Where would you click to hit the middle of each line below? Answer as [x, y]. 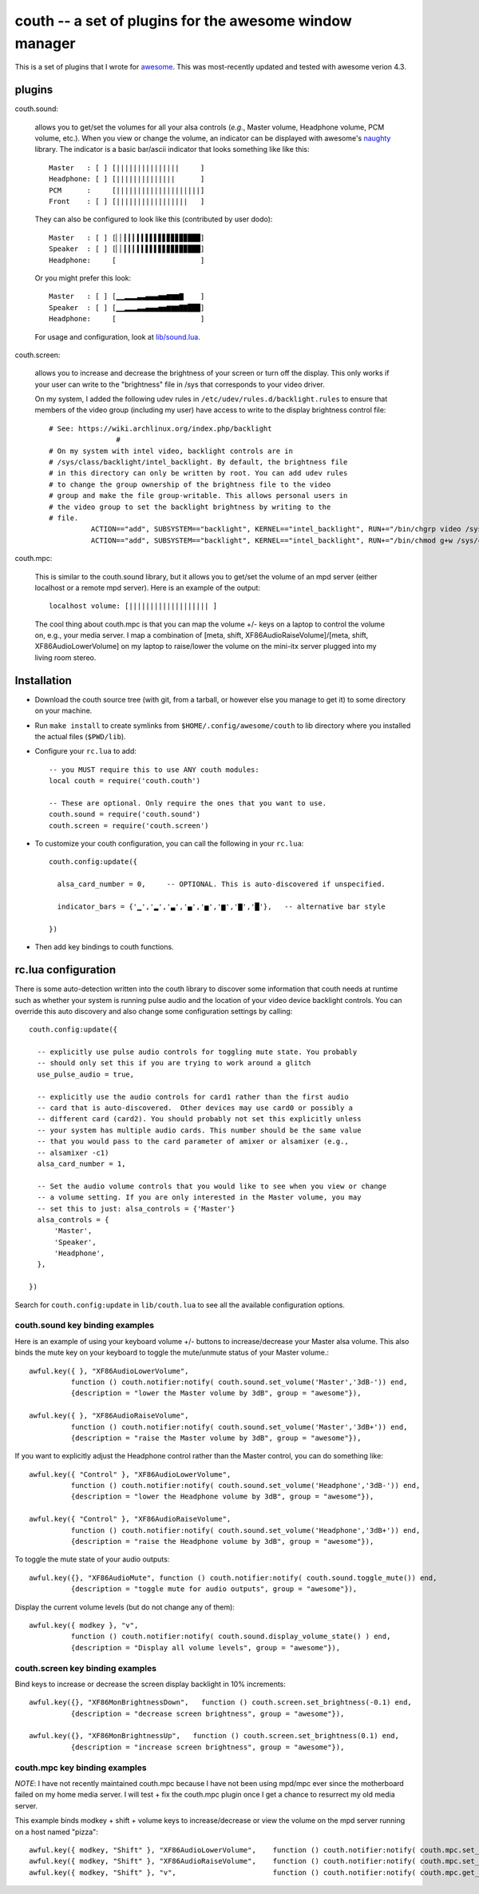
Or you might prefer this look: [83, 278]
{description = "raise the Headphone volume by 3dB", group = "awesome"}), [222, 1542]
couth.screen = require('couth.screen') [129, 826]
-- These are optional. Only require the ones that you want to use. [188, 803]
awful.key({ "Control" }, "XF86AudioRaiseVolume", [130, 1519]
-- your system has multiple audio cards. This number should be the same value [199, 1130]
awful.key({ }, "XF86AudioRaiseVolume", [109, 1416]
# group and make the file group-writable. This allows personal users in [198, 496]
